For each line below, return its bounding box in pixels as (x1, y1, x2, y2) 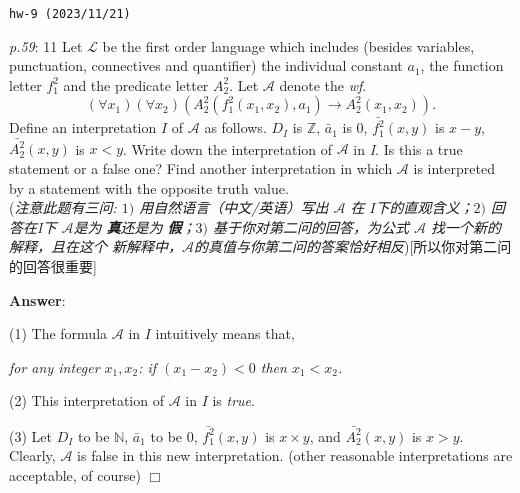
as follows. (204, 117, 267, 138)
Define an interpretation (9, 117, 157, 138)
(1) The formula (9, 323, 108, 344)
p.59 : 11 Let (9, 35, 83, 56)
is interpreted (413, 158, 495, 179)
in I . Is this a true (353, 138, 463, 159)
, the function (420, 55, 504, 76)
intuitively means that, (155, 323, 295, 344)
